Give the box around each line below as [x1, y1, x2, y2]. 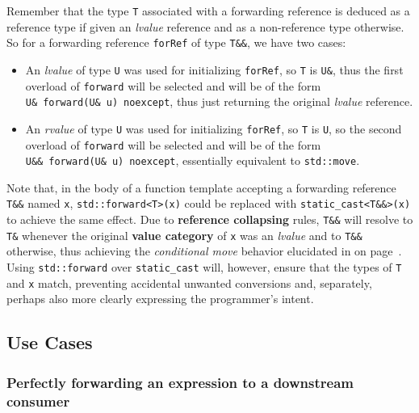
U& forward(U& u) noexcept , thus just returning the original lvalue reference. [25, 93, 413, 110]
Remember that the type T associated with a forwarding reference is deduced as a [6, 2, 410, 19]
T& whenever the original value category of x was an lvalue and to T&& [6, 226, 362, 243]
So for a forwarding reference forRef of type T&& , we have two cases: [6, 34, 346, 51]
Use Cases [6, 330, 93, 355]
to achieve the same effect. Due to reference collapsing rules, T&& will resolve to [6, 211, 413, 228]
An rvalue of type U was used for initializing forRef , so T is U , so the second [25, 120, 402, 137]
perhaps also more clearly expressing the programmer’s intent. [6, 290, 314, 307]
